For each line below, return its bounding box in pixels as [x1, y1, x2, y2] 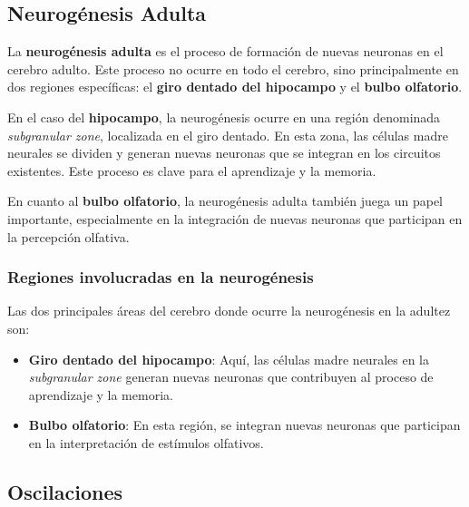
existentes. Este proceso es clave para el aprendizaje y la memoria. [7, 161, 376, 180]
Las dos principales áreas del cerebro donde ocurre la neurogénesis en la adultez [7, 301, 451, 320]
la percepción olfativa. [7, 227, 130, 246]
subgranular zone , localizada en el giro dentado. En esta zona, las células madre [7, 125, 448, 144]
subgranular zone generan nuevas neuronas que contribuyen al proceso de [28, 367, 434, 386]
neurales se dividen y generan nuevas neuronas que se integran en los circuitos [7, 143, 441, 162]
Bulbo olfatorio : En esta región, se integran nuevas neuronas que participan [28, 415, 461, 434]
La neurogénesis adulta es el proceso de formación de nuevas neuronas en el [7, 42, 444, 61]
